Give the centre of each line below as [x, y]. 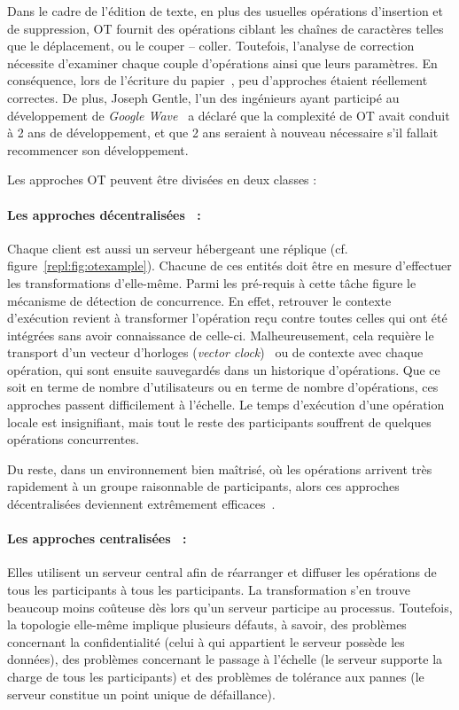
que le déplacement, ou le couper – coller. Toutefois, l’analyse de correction [211, 46]
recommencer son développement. [98, 149]
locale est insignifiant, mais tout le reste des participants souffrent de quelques [219, 421]
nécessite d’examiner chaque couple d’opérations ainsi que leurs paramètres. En [222, 62]
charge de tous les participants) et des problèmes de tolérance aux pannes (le [216, 676]
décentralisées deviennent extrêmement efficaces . [141, 504]
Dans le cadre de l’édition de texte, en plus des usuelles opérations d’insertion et [225, 11]
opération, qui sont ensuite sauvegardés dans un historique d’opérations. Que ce [224, 369]
